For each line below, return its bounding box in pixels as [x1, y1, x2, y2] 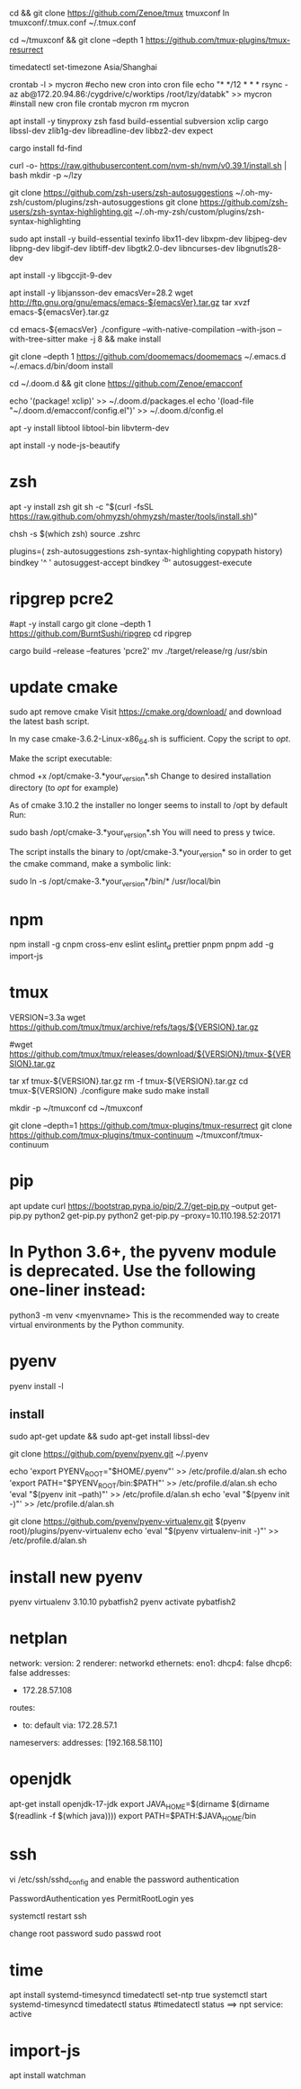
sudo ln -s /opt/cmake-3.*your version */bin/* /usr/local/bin [9, 876, 222, 888]
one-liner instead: [9, 1280, 146, 1301]
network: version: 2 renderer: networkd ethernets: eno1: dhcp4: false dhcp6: [9, 1658, 292, 1669]
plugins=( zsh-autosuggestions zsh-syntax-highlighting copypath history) [9, 545, 283, 557]
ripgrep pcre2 [9, 588, 114, 609]
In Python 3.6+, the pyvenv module [9, 1242, 277, 1262]
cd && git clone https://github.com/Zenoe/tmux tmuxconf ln [9, 8, 230, 18]
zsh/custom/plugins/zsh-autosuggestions [9, 197, 164, 207]
